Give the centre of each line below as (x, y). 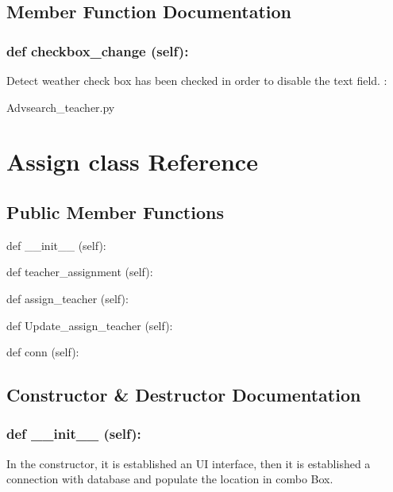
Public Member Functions (115, 211)
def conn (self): (43, 352)
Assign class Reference (132, 161)
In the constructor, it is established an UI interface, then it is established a (189, 463)
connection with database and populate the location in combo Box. (170, 479)
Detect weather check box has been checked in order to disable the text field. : (197, 80)
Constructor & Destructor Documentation (184, 395)
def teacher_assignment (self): (80, 272)
